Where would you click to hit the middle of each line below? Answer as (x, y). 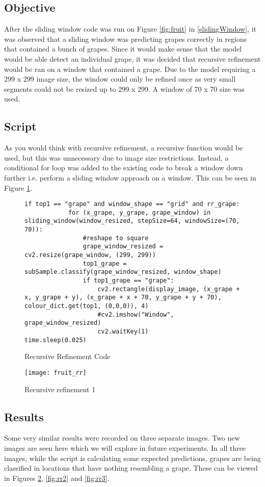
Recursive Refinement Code (68, 356)
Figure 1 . (18, 187)
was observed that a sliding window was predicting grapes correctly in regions (126, 39)
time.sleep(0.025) (56, 340)
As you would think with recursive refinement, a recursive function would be (124, 148)
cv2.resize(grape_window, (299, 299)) (90, 255)
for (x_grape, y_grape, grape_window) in (139, 212)
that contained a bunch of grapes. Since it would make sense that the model (123, 49)
